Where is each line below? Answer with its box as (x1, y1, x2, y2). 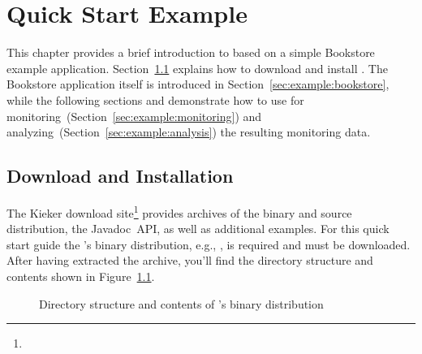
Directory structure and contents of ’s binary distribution (39, 295, 324, 312)
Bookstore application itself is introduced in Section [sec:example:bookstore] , (6, 76, 390, 93)
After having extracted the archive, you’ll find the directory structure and (6, 252, 373, 269)
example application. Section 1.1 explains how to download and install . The (6, 59, 388, 76)
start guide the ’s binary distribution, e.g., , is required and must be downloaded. (6, 235, 411, 253)
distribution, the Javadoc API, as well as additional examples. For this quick (6, 220, 390, 237)
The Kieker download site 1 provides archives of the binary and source (6, 201, 352, 221)
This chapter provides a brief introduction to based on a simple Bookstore (6, 44, 375, 61)
